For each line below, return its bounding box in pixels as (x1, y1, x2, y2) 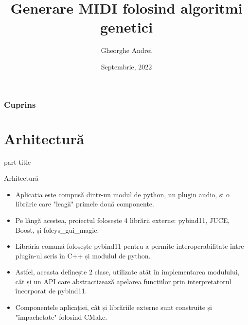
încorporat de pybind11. (15, 286, 87, 296)
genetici (100, 17, 153, 37)
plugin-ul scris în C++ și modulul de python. (15, 250, 151, 260)
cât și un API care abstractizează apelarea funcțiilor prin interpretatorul (15, 276, 231, 286)
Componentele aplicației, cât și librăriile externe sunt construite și (15, 302, 212, 312)
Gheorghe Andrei (101, 45, 152, 55)
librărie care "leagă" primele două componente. (15, 199, 154, 209)
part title (4, 156, 31, 167)
